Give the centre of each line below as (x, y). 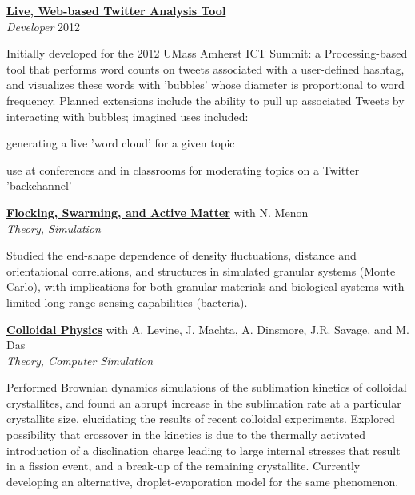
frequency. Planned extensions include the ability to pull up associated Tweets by (206, 100)
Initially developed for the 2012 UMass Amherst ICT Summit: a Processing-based (207, 53)
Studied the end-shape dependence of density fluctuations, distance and (182, 255)
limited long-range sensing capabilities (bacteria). (127, 302)
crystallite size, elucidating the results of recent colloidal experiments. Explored (201, 419)
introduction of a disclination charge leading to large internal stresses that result (204, 450)
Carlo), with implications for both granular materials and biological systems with (206, 286)
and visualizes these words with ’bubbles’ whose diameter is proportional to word (206, 85)
